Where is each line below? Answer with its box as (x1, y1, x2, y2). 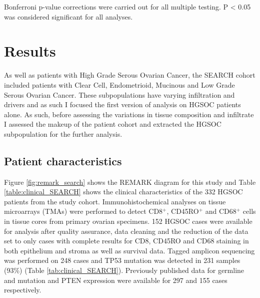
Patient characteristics (4, 153, 122, 168)
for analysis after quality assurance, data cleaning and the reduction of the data (4, 225, 248, 236)
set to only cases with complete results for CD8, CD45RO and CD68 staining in (4, 235, 249, 246)
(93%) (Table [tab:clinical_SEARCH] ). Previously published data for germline (4, 265, 244, 275)
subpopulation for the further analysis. (4, 128, 122, 139)
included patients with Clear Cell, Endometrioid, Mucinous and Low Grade (4, 79, 235, 90)
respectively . (4, 284, 41, 295)
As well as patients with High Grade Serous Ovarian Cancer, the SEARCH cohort (4, 70, 255, 80)
